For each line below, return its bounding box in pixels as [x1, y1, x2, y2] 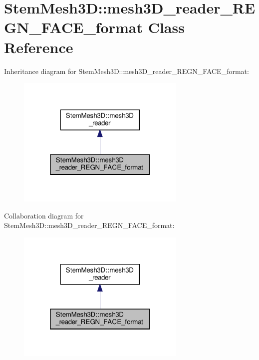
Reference [4, 36, 73, 57]
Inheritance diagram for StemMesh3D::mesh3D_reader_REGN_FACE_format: [4, 65, 249, 76]
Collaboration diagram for [4, 210, 84, 220]
